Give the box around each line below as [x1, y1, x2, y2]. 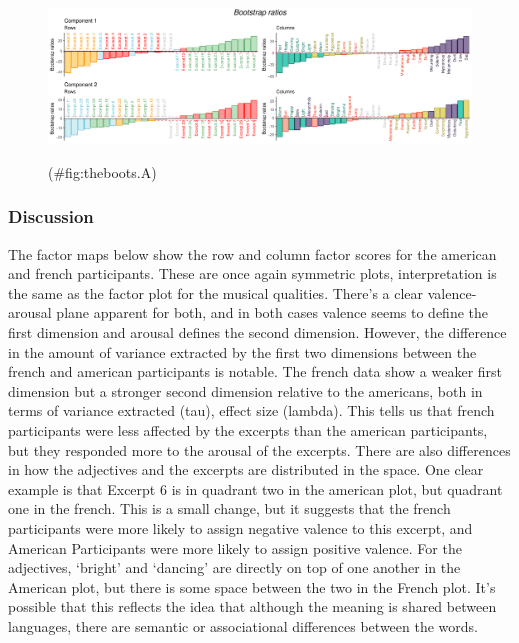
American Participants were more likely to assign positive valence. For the [8, 537, 462, 558]
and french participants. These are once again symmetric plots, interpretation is [8, 263, 497, 284]
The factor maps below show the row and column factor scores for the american [8, 243, 497, 264]
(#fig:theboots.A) [48, 161, 157, 182]
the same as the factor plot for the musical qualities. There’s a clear [8, 282, 424, 303]
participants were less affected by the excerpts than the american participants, [8, 419, 488, 440]
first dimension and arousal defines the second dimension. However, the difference [8, 322, 507, 342]
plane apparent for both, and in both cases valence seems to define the [56, 302, 488, 323]
